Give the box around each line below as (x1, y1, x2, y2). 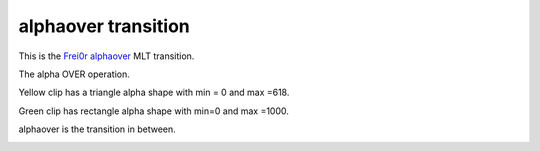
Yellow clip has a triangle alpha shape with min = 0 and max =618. (18, 86, 290, 99)
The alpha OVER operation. (18, 68, 130, 80)
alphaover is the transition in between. (18, 123, 177, 135)
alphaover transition (18, 15, 190, 37)
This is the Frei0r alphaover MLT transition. (18, 50, 195, 62)
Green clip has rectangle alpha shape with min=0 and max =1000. (18, 105, 290, 117)
